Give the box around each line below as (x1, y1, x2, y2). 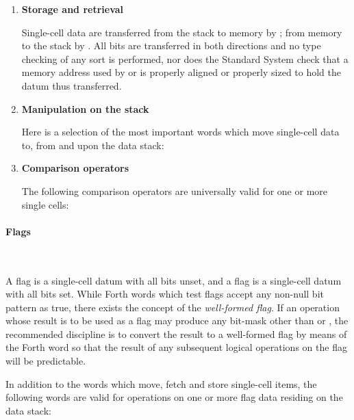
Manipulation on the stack (21, 101, 149, 116)
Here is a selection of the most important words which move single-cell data (21, 124, 340, 139)
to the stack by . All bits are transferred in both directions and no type (21, 38, 321, 53)
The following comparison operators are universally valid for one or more (21, 183, 328, 198)
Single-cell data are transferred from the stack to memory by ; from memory (21, 25, 342, 39)
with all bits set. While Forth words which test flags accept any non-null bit (5, 287, 324, 301)
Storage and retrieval (21, 2, 124, 16)
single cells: (21, 197, 69, 211)
